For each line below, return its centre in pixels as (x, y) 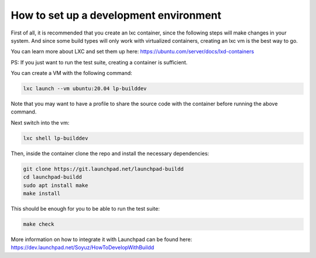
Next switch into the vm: (40, 122)
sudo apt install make (56, 185)
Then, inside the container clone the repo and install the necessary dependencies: (110, 153)
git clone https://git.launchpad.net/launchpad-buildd (103, 169)
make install (42, 193)
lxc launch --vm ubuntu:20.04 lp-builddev (85, 89)
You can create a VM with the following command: (72, 73)
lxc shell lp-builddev (56, 138)
